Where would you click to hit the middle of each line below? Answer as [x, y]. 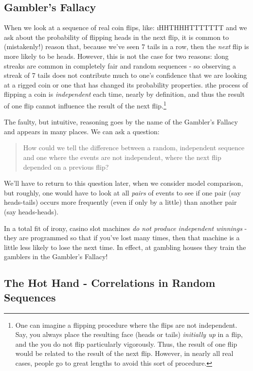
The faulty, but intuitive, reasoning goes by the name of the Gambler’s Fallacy [121, 122]
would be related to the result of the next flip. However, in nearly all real [124, 353]
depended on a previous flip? [66, 167]
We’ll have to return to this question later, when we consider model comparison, [124, 183]
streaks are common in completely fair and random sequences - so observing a [120, 65]
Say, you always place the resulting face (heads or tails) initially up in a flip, [129, 334]
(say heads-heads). [31, 211]
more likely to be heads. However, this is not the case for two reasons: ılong [116, 56]
